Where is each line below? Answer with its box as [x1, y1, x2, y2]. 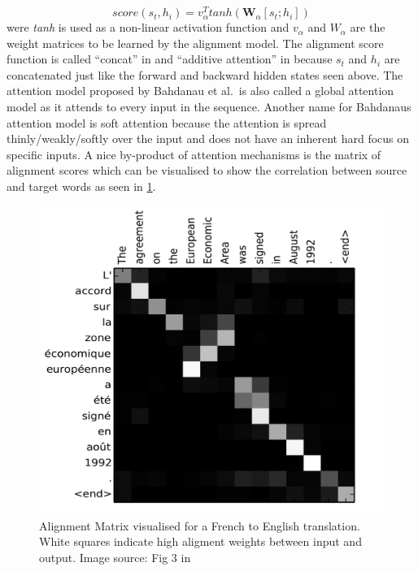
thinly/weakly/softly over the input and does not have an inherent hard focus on [7, 130, 410, 147]
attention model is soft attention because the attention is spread [7, 114, 327, 131]
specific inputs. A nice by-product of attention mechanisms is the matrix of [7, 145, 381, 162]
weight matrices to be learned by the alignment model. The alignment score [7, 34, 384, 51]
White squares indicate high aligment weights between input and [39, 533, 362, 550]
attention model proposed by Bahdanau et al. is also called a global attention [7, 82, 394, 99]
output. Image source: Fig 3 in [39, 549, 191, 566]
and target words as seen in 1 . [7, 178, 156, 195]
